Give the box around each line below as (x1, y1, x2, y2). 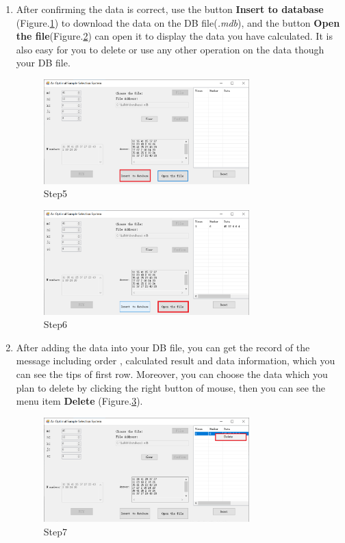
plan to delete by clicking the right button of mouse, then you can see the (16, 380, 326, 394)
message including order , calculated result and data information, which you (16, 353, 335, 368)
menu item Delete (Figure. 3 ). (16, 394, 143, 408)
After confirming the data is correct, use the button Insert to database (16, 2, 324, 16)
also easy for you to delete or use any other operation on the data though (16, 42, 324, 56)
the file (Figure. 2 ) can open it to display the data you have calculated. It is (16, 29, 333, 43)
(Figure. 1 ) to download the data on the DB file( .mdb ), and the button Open (16, 15, 340, 29)
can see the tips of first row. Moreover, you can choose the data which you (16, 366, 328, 381)
